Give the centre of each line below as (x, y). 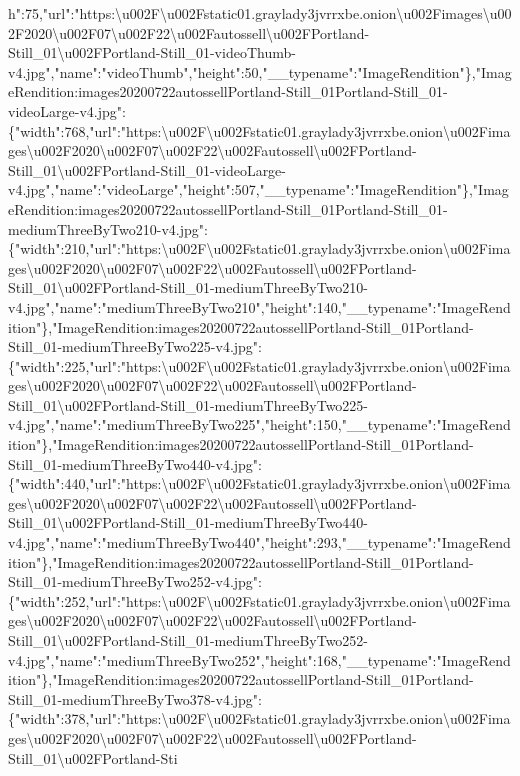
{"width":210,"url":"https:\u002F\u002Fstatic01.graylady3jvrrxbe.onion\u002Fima (259, 248)
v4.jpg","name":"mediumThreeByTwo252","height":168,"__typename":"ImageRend (259, 659)
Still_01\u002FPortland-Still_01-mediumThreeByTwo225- (188, 404)
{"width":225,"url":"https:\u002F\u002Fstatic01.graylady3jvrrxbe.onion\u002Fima (259, 365)
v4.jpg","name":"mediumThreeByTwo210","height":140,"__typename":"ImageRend (259, 306)
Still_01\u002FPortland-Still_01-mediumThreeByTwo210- (188, 287)
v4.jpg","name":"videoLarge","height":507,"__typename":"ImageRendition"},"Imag (258, 189)
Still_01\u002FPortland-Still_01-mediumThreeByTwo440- (188, 522)
